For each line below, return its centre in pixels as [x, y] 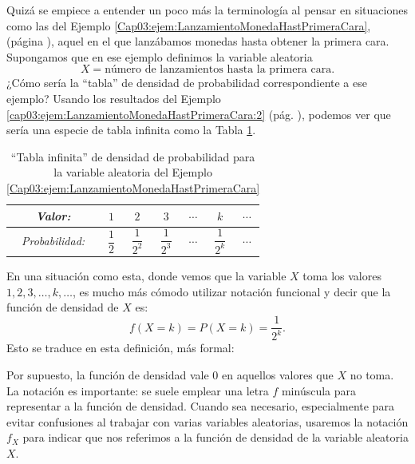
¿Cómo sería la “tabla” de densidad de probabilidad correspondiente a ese [187, 83]
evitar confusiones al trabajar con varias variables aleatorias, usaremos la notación [207, 421]
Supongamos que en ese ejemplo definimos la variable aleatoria [160, 56]
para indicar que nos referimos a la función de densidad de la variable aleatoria [215, 437]
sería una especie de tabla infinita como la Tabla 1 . [131, 130]
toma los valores [342, 276]
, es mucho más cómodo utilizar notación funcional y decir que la [231, 291]
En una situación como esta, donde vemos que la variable [146, 276]
